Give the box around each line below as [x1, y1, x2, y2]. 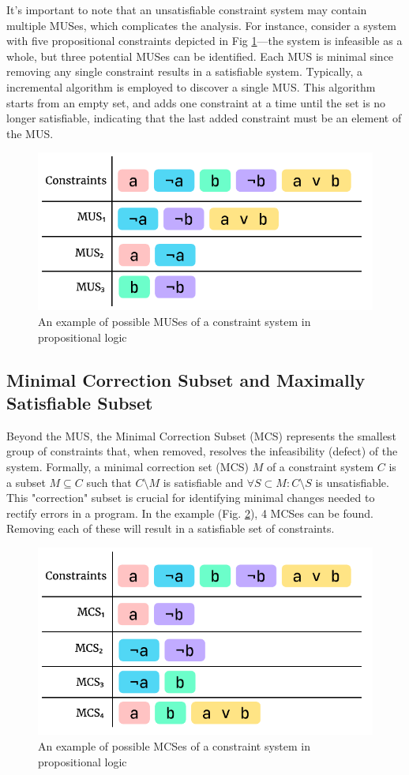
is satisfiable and [163, 474, 244, 490]
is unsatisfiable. [315, 474, 389, 490]
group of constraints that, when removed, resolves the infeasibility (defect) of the [6, 443, 398, 459]
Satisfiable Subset [6, 390, 153, 414]
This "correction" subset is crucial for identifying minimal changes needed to [6, 489, 375, 506]
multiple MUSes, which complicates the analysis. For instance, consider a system [6, 17, 396, 33]
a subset [6, 474, 46, 490]
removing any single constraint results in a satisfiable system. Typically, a [6, 63, 363, 80]
